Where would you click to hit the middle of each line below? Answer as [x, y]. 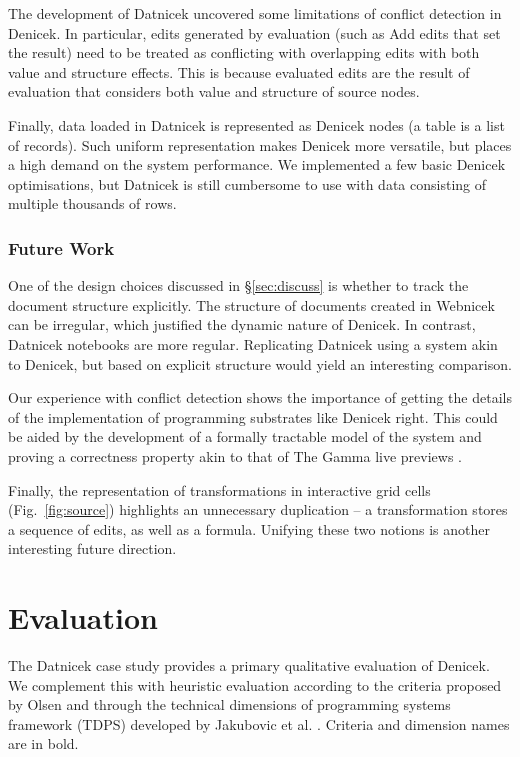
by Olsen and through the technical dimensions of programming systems [229, 704]
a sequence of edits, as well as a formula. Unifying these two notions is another [249, 528]
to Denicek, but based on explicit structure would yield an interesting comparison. [260, 363]
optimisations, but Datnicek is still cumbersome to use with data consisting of [247, 183]
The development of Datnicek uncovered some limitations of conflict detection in [255, 13]
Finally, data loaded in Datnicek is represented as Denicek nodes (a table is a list [256, 124]
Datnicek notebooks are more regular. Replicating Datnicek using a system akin [253, 343]
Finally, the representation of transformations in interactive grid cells [219, 489]
